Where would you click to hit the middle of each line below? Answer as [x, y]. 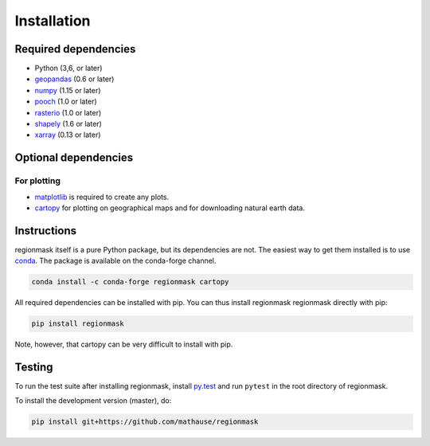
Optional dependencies [74, 158]
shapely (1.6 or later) [68, 124]
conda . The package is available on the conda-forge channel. [115, 261]
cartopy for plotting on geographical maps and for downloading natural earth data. [170, 208]
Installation [53, 21]
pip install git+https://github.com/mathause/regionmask [145, 422]
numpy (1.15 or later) [68, 90]
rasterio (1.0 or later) [68, 112]
